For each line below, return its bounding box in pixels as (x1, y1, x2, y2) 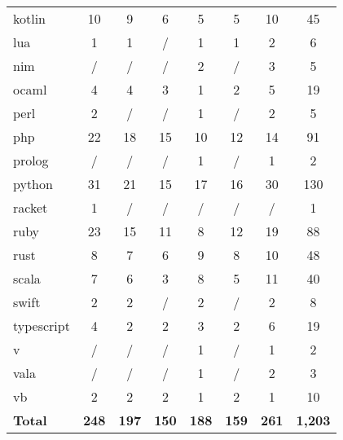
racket (13, 198, 48, 217)
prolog (13, 151, 49, 169)
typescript (13, 316, 70, 335)
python (13, 174, 53, 193)
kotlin (13, 9, 46, 28)
